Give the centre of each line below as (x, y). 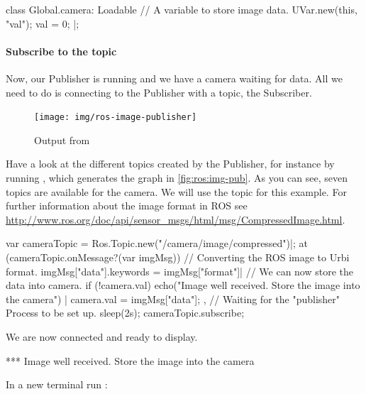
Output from (62, 139)
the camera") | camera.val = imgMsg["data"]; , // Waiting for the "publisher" (173, 299)
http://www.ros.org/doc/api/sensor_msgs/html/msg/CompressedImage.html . (176, 219)
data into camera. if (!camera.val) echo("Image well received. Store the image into (183, 285)
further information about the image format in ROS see (127, 206)
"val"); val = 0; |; (43, 23)
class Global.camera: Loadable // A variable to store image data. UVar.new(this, (182, 9)
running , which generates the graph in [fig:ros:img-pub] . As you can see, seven (177, 178)
